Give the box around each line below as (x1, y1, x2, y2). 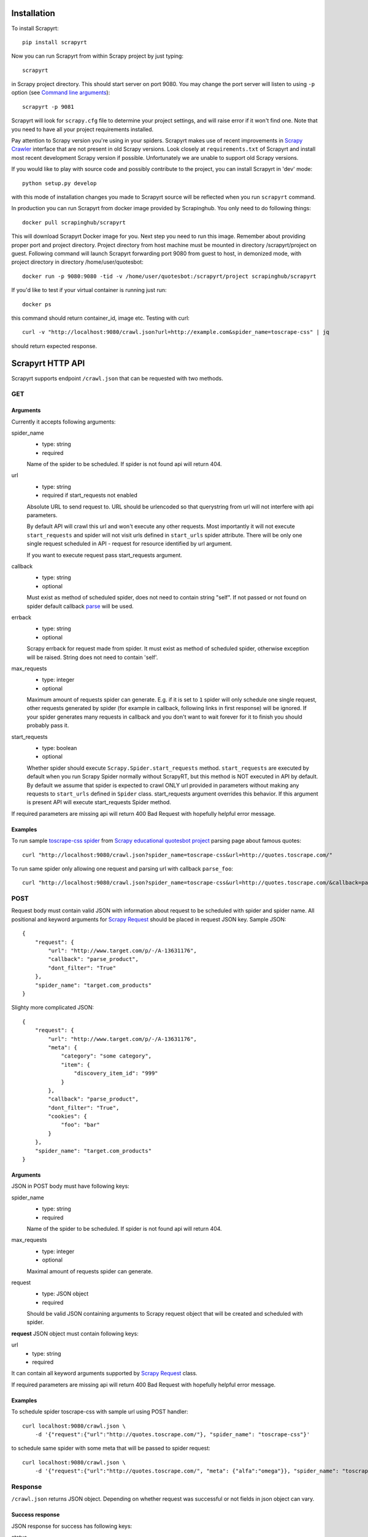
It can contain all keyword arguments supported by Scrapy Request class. (11, 1370, 197, 1377)
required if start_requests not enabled (42, 492, 138, 499)
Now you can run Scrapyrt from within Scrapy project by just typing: (11, 52, 184, 60)
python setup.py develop (22, 180, 97, 187)
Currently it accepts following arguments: (11, 418, 116, 425)
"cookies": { (48, 1113, 87, 1120)
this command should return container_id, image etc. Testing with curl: (11, 314, 190, 322)
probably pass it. (26, 722, 69, 729)
